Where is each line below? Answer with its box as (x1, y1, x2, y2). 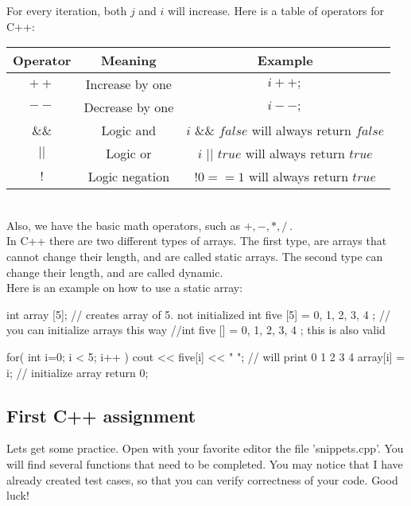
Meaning (101, 51, 157, 70)
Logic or (106, 144, 152, 163)
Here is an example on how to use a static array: (6, 279, 243, 296)
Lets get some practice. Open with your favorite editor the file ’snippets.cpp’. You (6, 440, 404, 457)
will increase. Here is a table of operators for (168, 2, 384, 18)
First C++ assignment (6, 403, 196, 427)
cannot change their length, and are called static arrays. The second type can (6, 247, 383, 264)
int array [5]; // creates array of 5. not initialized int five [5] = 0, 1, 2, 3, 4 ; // (6, 306, 390, 322)
